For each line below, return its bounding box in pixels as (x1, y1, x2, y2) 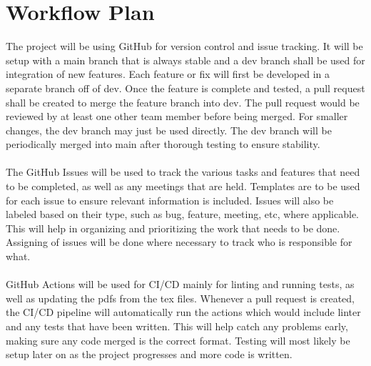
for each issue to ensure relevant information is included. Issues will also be (6, 192, 334, 207)
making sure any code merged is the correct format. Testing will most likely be (6, 332, 350, 347)
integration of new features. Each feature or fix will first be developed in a (6, 66, 330, 81)
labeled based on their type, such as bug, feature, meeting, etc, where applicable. (6, 207, 360, 222)
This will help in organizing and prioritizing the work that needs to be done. (6, 220, 340, 235)
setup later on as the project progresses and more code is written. (6, 347, 293, 362)
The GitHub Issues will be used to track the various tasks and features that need (6, 164, 360, 179)
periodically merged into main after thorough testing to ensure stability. (6, 137, 320, 152)
